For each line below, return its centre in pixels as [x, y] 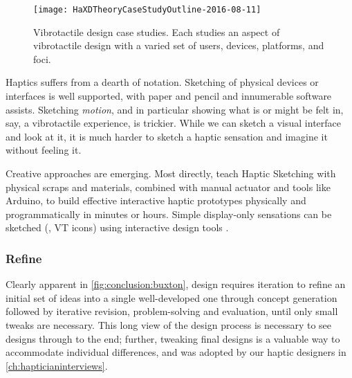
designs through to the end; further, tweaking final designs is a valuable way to [173, 338]
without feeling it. [44, 150]
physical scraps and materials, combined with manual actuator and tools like [168, 187]
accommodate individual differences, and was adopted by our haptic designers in [176, 352]
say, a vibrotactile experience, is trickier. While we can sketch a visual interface [174, 123]
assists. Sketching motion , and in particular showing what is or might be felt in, [175, 109]
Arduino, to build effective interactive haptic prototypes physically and [156, 200]
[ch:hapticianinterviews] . [57, 365]
